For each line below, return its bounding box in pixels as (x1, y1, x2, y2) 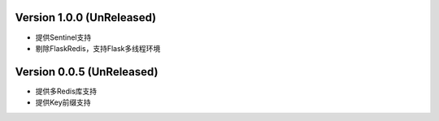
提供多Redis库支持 (35, 86, 98, 96)
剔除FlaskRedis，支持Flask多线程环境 (35, 43, 161, 53)
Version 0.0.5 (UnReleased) (15, 65, 159, 79)
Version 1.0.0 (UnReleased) (15, 11, 157, 24)
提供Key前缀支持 (35, 97, 91, 107)
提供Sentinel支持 (35, 32, 92, 42)
